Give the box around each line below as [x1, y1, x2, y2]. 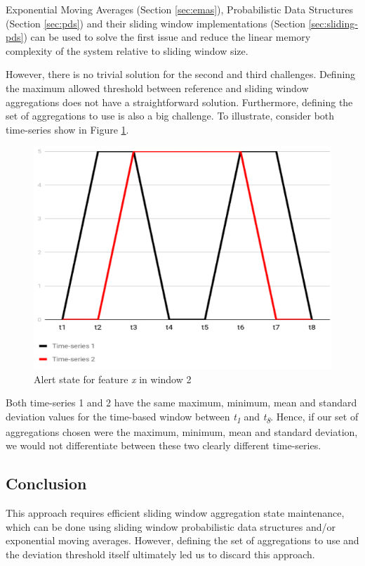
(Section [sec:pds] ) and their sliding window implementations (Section [6, 15, 306, 30]
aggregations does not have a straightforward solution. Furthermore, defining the [6, 94, 353, 109]
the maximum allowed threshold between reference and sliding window [6, 80, 309, 95]
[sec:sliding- [308, 15, 358, 30]
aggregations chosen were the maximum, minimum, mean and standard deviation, [6, 424, 358, 439]
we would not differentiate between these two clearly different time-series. [6, 438, 321, 453]
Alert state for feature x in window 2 [34, 371, 192, 386]
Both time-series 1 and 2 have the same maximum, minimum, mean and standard [6, 395, 357, 410]
